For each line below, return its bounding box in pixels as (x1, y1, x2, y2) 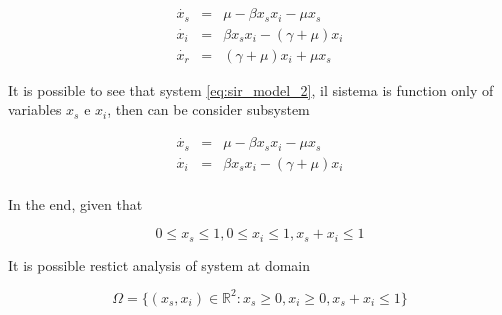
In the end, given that (8, 193, 143, 214)
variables (8, 99, 62, 120)
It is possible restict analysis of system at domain (8, 254, 311, 275)
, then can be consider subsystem (107, 99, 310, 120)
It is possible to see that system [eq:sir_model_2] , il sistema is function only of (8, 79, 494, 100)
